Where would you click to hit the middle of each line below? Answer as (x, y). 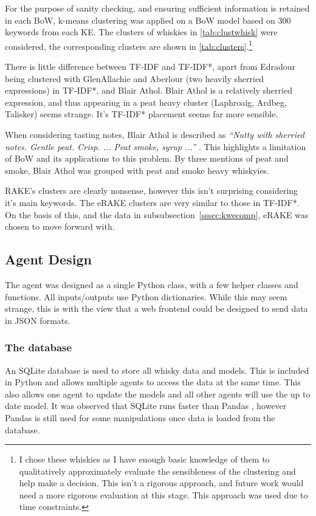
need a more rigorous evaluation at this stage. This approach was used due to (163, 494)
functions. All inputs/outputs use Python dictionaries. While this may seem (146, 296)
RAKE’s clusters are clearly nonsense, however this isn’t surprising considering (152, 191)
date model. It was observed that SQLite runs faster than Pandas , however (146, 406)
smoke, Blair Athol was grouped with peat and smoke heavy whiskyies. (137, 170)
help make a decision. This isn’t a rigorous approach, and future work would (161, 483)
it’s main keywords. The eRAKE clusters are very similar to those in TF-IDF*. (152, 202)
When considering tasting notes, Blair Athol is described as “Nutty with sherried (155, 134)
